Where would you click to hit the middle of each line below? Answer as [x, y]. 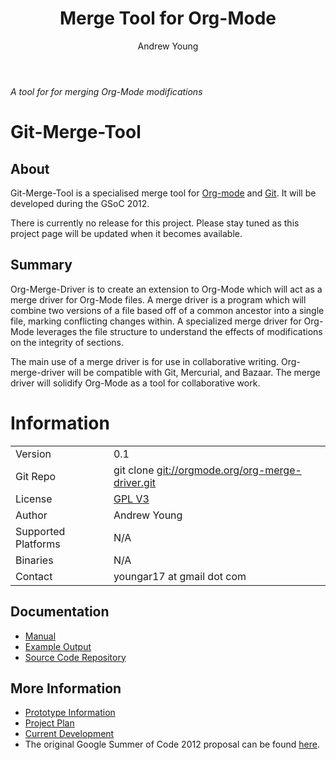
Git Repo [36, 476]
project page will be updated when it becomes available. [126, 233]
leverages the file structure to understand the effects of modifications [179, 331]
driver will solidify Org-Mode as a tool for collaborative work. [135, 383]
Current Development [69, 734]
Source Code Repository [75, 657]
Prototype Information [70, 713]
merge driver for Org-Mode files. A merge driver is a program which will [158, 299]
